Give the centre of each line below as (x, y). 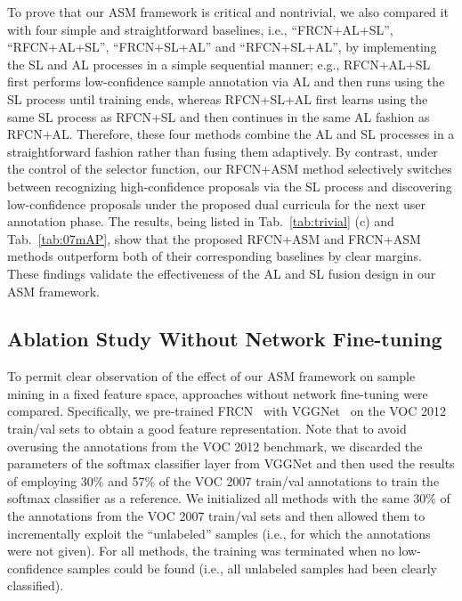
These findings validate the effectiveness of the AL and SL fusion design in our (222, 273)
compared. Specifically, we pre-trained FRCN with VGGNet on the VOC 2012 (227, 411)
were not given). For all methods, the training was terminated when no (201, 551)
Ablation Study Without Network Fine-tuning (225, 339)
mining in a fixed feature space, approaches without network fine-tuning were (218, 393)
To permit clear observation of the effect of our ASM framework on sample (211, 376)
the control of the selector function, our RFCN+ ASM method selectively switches (230, 169)
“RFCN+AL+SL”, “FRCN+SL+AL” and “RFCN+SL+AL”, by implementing (222, 47)
